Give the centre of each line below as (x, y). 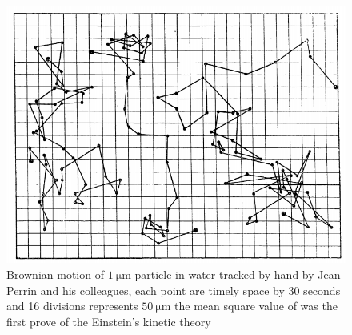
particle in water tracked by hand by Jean (238, 274)
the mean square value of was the (256, 306)
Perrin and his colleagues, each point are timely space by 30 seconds (174, 290)
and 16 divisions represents (72, 306)
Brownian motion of (55, 274)
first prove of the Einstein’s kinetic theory (109, 321)
